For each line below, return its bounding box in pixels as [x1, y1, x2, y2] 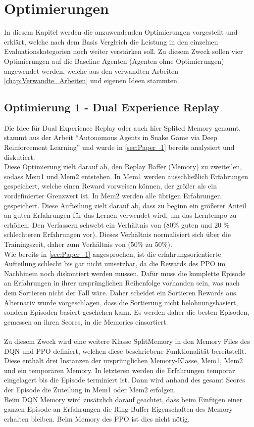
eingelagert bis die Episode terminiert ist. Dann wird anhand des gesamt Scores [4, 375, 245, 385]
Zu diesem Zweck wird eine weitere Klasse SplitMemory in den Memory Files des [4, 335, 250, 346]
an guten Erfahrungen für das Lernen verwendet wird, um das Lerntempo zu [4, 210, 237, 220]
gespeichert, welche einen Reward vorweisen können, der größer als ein [4, 181, 217, 191]
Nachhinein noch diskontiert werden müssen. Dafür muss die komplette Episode [4, 268, 246, 278]
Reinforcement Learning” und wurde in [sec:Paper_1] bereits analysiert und [4, 142, 235, 152]
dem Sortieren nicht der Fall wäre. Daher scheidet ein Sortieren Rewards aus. [4, 287, 238, 297]
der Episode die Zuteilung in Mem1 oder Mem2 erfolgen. [4, 384, 176, 394]
